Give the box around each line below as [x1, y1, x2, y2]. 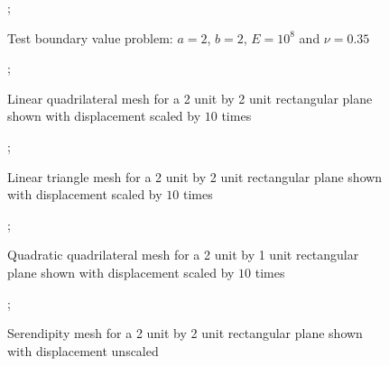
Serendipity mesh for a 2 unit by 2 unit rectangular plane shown [7, 324, 363, 343]
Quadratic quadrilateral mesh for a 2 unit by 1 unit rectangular [7, 245, 359, 264]
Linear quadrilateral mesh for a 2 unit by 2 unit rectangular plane [7, 88, 373, 107]
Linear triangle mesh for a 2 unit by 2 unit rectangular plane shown [7, 167, 383, 186]
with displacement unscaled [7, 341, 159, 360]
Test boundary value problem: [7, 28, 173, 47]
